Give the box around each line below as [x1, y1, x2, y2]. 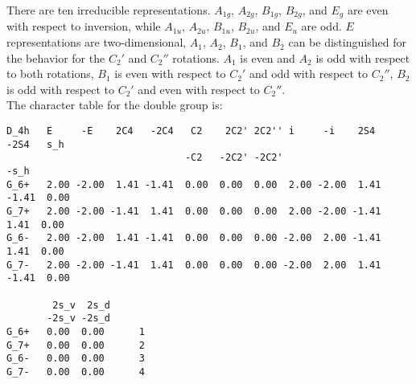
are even [347, 2, 389, 18]
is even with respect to [114, 65, 226, 82]
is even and [240, 49, 295, 66]
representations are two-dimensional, [6, 34, 187, 51]
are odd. [301, 18, 342, 35]
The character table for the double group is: [6, 96, 223, 113]
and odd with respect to [249, 65, 369, 82]
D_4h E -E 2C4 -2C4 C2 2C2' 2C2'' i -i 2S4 [6, 125, 376, 137]
